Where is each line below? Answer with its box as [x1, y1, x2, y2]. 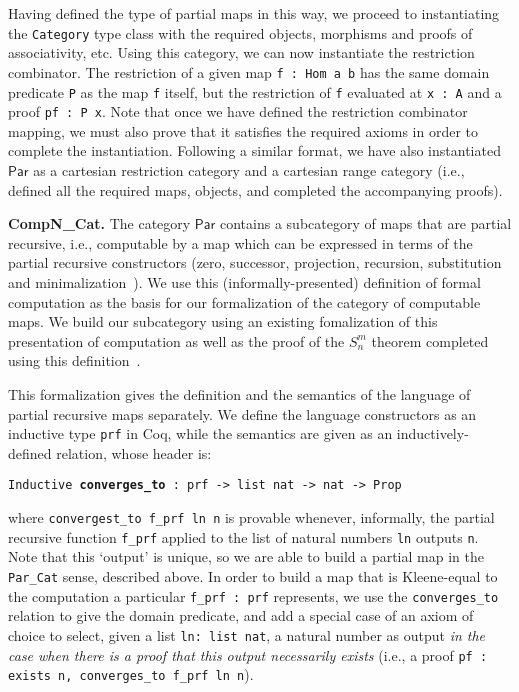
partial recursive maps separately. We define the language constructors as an [8, 403, 477, 424]
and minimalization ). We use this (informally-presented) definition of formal [8, 271, 481, 292]
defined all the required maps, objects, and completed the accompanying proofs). [8, 179, 503, 200]
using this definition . [8, 350, 141, 371]
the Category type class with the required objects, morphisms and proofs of [8, 22, 473, 43]
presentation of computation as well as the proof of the [8, 330, 345, 351]
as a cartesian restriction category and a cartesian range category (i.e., [33, 160, 465, 180]
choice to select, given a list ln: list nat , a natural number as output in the [8, 624, 486, 645]
